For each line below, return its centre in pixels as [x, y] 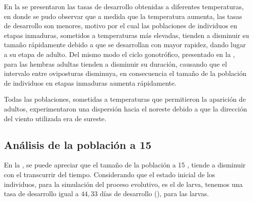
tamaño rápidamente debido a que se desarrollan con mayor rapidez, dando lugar [125, 45]
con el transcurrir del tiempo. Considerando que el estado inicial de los [109, 174]
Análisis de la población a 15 [78, 144]
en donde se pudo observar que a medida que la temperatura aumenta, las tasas [123, 16]
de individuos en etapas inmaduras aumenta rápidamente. [90, 83]
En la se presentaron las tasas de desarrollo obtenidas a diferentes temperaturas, [124, 6]
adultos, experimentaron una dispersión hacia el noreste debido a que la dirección [126, 108]
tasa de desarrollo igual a [41, 193]
